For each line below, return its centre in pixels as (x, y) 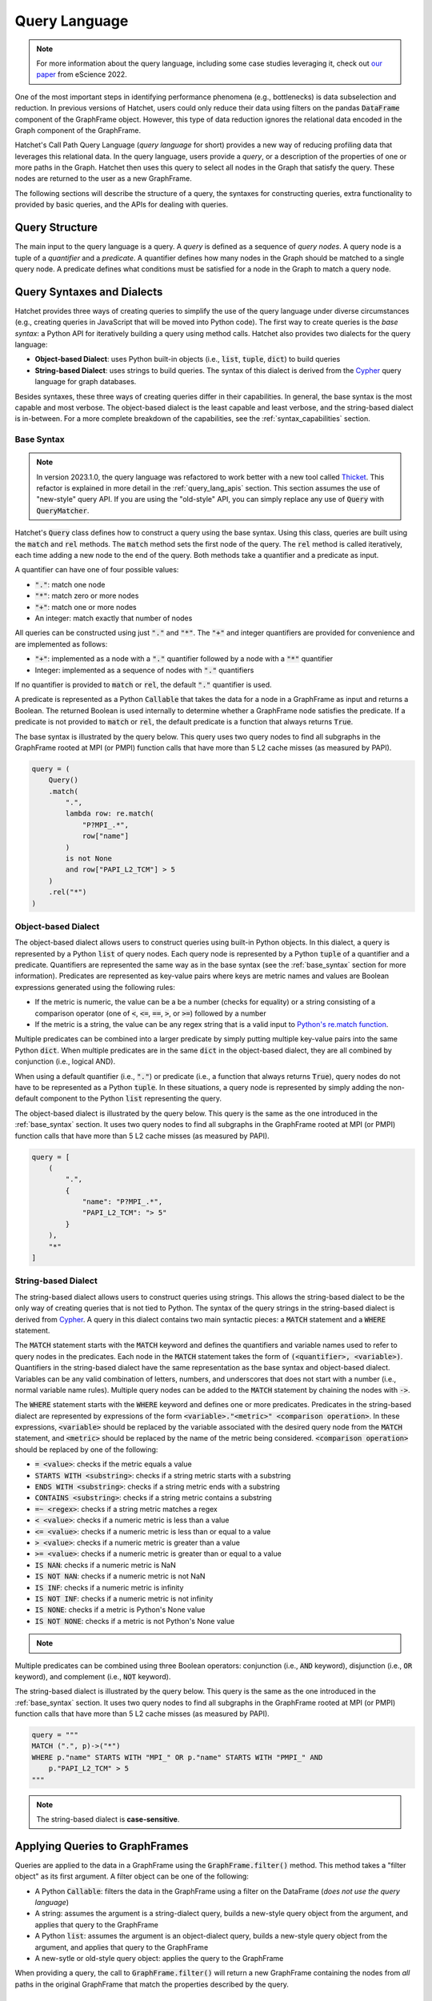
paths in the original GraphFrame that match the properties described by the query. (152, 1984)
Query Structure (56, 228)
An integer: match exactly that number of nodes (114, 618)
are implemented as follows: (61, 644)
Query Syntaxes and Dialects (89, 292)
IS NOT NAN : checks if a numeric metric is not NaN (120, 1576)
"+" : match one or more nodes (86, 607)
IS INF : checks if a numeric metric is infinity (109, 1587)
